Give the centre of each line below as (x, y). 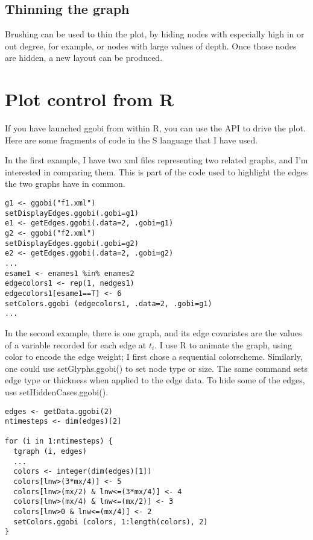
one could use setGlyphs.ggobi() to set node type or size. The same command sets (156, 368)
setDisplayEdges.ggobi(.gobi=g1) (72, 213)
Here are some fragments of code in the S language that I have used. (131, 140)
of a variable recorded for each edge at (76, 344)
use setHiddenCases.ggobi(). (57, 391)
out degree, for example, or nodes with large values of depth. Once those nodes (151, 46)
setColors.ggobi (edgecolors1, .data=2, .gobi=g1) (109, 303)
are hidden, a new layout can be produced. (84, 58)
